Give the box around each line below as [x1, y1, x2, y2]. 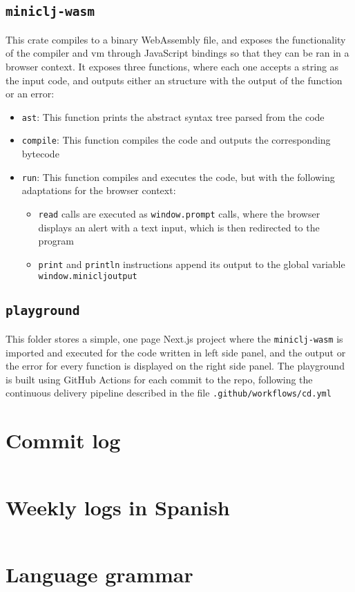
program [38, 233, 75, 248]
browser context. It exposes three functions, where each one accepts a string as [6, 59, 339, 73]
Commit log [6, 426, 121, 455]
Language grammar [6, 560, 193, 589]
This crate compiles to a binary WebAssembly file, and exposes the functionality [6, 32, 346, 46]
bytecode [21, 146, 59, 161]
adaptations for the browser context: [21, 183, 176, 198]
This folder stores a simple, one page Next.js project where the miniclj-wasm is [6, 331, 343, 345]
